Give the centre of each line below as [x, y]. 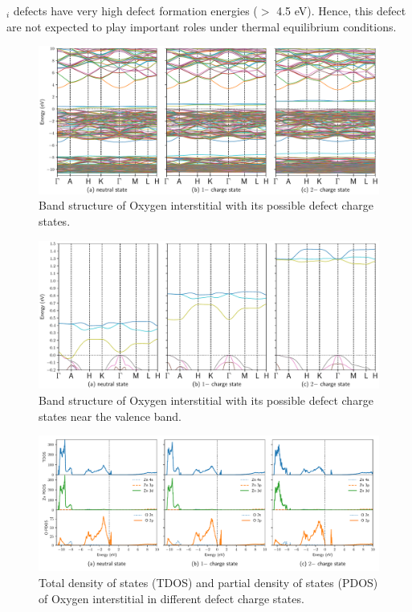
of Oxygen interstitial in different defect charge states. [171, 598]
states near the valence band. [110, 416]
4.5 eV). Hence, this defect [341, 10]
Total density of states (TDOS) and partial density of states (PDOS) [208, 583]
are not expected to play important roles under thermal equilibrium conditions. [202, 26]
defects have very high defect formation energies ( [135, 10]
